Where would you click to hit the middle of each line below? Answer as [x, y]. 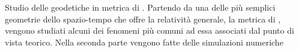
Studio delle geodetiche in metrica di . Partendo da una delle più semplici [140, 7]
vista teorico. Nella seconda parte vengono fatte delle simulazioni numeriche [144, 42]
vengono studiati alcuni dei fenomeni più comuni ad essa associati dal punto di [149, 30]
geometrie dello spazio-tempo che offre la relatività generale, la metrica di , [143, 19]
